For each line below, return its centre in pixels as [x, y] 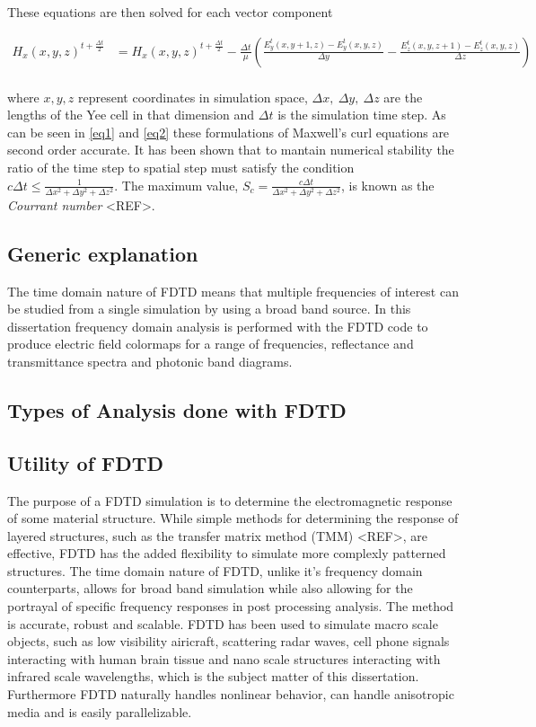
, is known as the [387, 185]
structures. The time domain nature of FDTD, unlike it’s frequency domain [215, 570]
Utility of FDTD [86, 462]
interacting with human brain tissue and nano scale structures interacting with [224, 658]
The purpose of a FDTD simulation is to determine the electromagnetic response [230, 500]
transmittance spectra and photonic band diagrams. [150, 361]
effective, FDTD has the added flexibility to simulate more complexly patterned [227, 553]
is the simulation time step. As [362, 115]
